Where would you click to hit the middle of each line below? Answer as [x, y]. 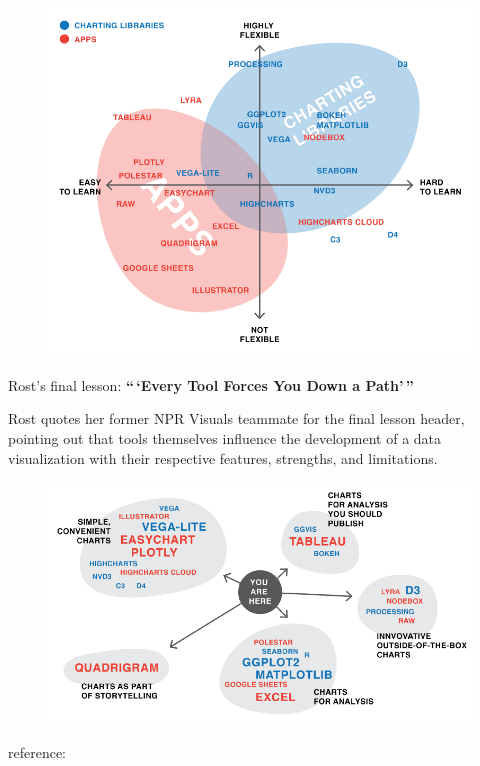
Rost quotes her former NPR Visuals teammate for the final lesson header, [236, 418]
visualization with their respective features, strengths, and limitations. [223, 457]
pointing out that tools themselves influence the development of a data [225, 438]
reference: [37, 752]
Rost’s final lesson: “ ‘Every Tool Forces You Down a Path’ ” [211, 384]
